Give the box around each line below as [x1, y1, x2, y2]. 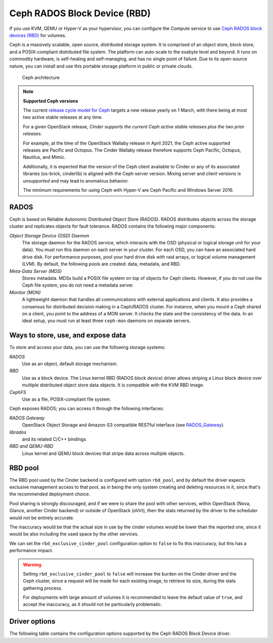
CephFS [9, 389, 26, 395]
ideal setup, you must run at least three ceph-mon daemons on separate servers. [22, 317, 191, 324]
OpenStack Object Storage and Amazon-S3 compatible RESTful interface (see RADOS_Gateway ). [22, 422, 225, 428]
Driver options [9, 617, 56, 626]
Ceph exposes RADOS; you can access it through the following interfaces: [9, 406, 164, 412]
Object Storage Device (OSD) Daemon [9, 232, 89, 238]
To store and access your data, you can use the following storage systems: [9, 344, 166, 350]
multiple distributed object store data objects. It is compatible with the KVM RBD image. [22, 382, 204, 388]
